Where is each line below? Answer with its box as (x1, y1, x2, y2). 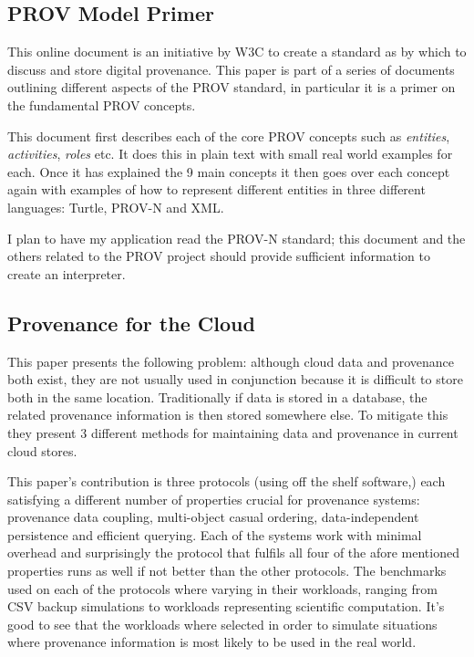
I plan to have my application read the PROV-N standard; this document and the (7, 228, 466, 247)
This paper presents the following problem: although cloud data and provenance (7, 351, 455, 370)
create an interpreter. (7, 264, 126, 283)
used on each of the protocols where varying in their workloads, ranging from (7, 579, 438, 598)
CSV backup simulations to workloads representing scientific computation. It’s (7, 597, 445, 616)
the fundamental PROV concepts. (7, 95, 196, 114)
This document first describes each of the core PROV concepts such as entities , (7, 126, 450, 145)
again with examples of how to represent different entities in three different (7, 180, 426, 199)
